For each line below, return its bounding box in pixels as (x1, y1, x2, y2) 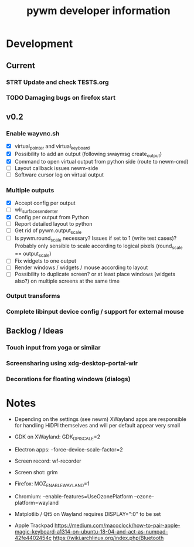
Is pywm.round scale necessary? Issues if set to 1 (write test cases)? (14, 235, 177, 243)
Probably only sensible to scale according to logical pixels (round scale (14, 242, 183, 250)
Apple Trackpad (14, 522, 54, 529)
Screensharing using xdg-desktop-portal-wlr (6, 359, 138, 367)
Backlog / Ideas (6, 325, 64, 335)
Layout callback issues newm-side (14, 164, 98, 171)
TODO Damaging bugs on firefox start (6, 94, 116, 102)
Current (6, 60, 35, 70)
